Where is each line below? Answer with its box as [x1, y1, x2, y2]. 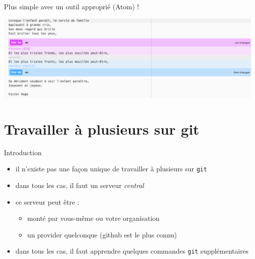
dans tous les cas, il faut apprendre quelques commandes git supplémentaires [15, 246, 249, 256]
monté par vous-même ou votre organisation [27, 213, 160, 223]
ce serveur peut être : [15, 196, 79, 207]
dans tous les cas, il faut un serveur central [15, 180, 144, 190]
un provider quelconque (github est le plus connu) [27, 229, 177, 239]
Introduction [4, 147, 42, 157]
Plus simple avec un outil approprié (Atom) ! [4, 1, 139, 11]
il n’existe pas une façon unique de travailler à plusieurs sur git [15, 164, 207, 174]
